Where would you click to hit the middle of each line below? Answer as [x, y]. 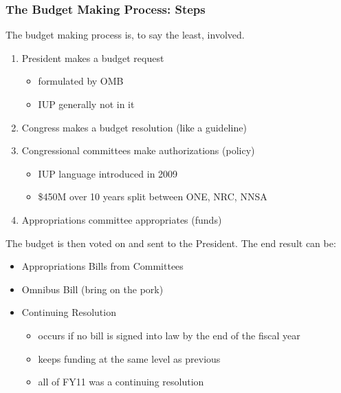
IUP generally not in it [86, 104]
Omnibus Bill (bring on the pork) [92, 289]
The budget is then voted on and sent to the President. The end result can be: [171, 243]
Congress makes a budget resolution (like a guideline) [134, 127]
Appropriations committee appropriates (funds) [122, 219]
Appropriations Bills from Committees [102, 266]
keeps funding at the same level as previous [129, 358]
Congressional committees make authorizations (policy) [138, 150]
